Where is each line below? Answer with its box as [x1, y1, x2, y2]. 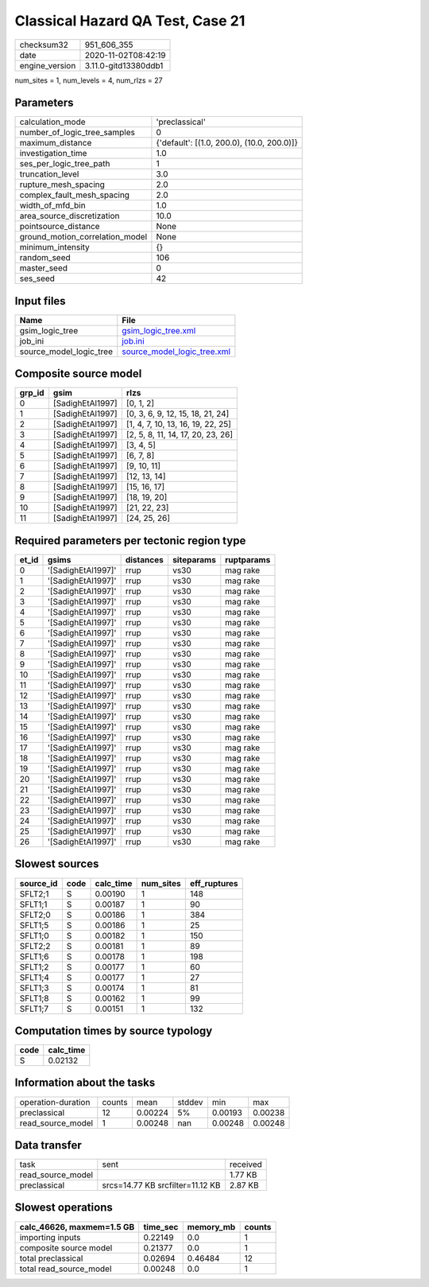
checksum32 [19, 39, 69, 50]
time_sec [143, 1221, 179, 1232]
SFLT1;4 [19, 971, 49, 982]
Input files [14, 294, 67, 308]
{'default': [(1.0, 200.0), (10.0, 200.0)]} [156, 138, 298, 149]
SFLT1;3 [19, 982, 49, 993]
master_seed [19, 262, 68, 274]
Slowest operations [14, 1201, 113, 1215]
